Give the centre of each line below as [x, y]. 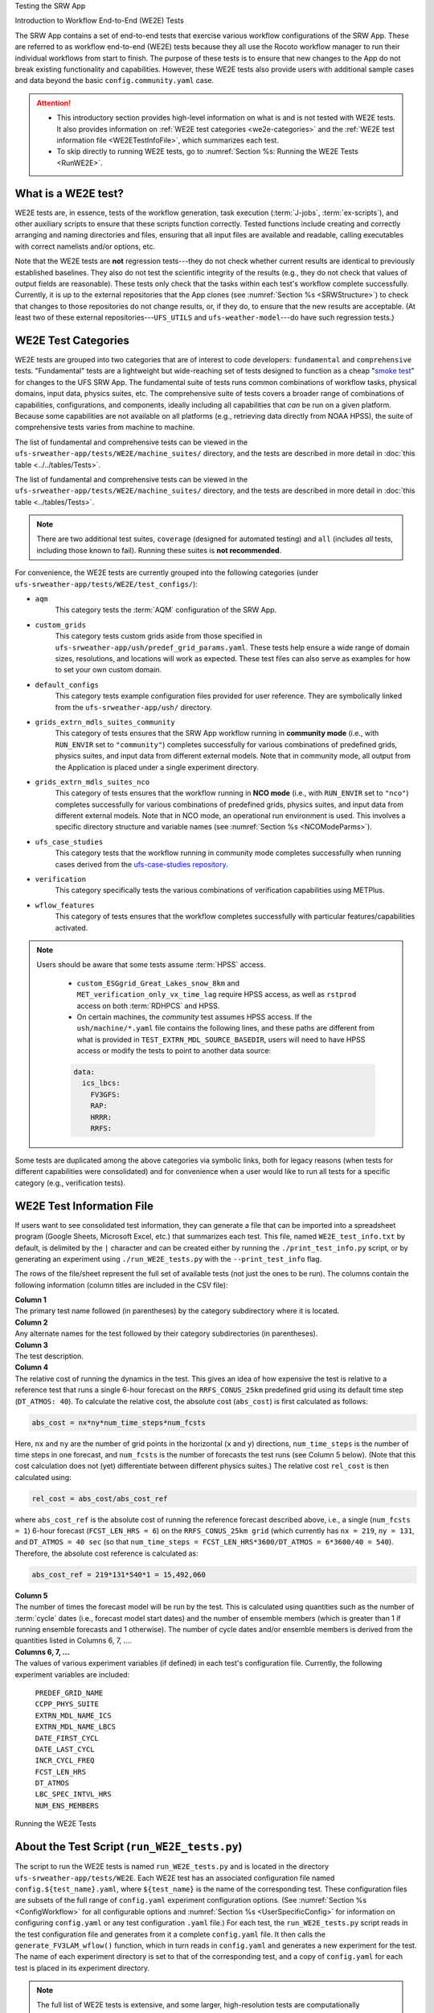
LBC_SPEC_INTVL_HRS [73, 1794]
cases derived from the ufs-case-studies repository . [141, 864]
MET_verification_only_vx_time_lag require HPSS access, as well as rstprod [217, 994]
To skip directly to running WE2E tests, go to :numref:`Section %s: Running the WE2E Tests [207, 151]
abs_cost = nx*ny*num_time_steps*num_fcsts [119, 1422]
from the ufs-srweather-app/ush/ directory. [133, 707]
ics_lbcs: [101, 1083]
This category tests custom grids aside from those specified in [159, 636]
